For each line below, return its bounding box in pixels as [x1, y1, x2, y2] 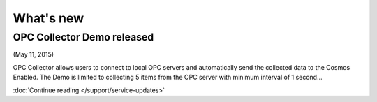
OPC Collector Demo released [13, 31, 154, 43]
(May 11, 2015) [13, 50, 54, 59]
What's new [13, 10, 84, 26]
